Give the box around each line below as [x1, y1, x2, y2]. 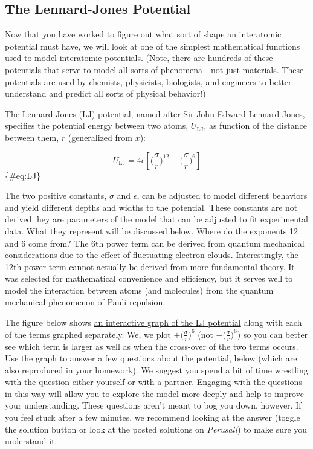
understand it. [5, 434, 57, 447]
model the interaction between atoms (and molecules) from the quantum [5, 283, 274, 296]
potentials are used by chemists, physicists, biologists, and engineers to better [5, 75, 292, 88]
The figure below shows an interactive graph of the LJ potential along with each [5, 316, 302, 329]
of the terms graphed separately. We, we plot [5, 328, 171, 340]
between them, [5, 131, 59, 143]
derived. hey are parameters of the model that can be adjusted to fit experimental [5, 213, 309, 225]
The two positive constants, [5, 189, 107, 202]
